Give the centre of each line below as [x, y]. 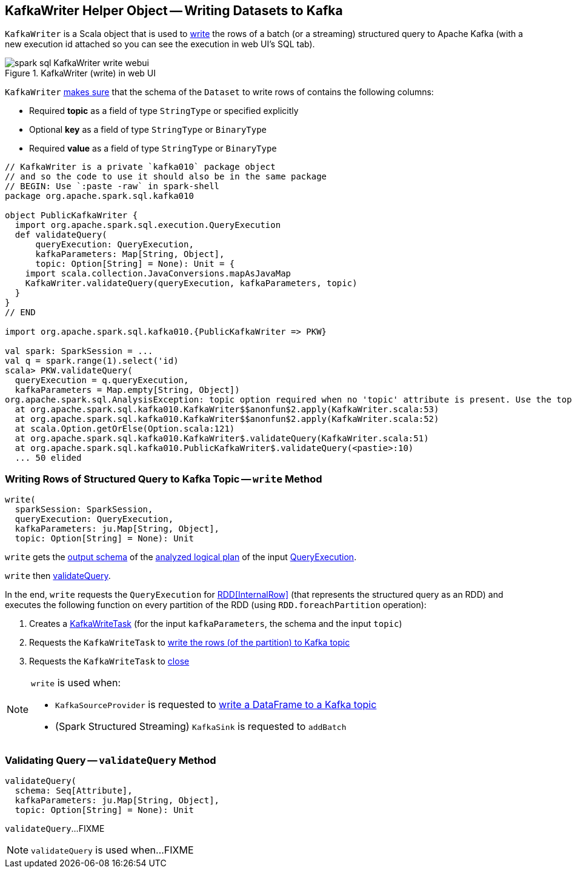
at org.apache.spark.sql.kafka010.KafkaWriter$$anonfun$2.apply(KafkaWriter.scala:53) [227, 410]
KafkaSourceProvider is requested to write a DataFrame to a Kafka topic [216, 705]
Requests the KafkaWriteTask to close [109, 661]
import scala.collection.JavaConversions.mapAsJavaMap [158, 274]
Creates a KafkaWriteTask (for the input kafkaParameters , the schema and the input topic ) [216, 624]
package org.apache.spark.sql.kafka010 [99, 196]
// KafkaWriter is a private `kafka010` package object [140, 167]
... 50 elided [48, 458]
